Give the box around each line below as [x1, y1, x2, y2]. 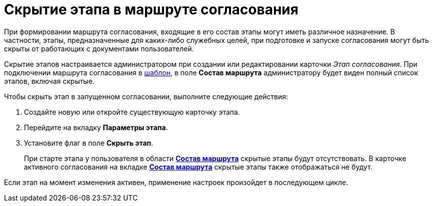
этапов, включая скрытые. [4, 76, 95, 85]
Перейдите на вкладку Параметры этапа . [24, 123, 168, 132]
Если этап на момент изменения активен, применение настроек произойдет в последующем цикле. [4, 178, 348, 187]
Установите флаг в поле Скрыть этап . [24, 138, 153, 147]
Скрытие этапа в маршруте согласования [4, 1, 299, 18]
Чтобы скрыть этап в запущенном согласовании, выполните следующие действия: [4, 92, 288, 101]
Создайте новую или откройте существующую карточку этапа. [24, 107, 240, 116]
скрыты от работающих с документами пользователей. [4, 44, 194, 53]
